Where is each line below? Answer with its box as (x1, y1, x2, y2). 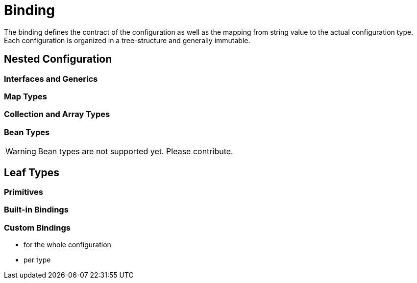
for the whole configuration (24, 240, 111, 249)
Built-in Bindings (4, 205, 69, 215)
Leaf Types (4, 166, 59, 179)
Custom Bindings (4, 222, 71, 233)
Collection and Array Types (4, 109, 110, 119)
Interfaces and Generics (4, 73, 98, 84)
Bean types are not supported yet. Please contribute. (38, 146, 233, 157)
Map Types (4, 91, 47, 101)
